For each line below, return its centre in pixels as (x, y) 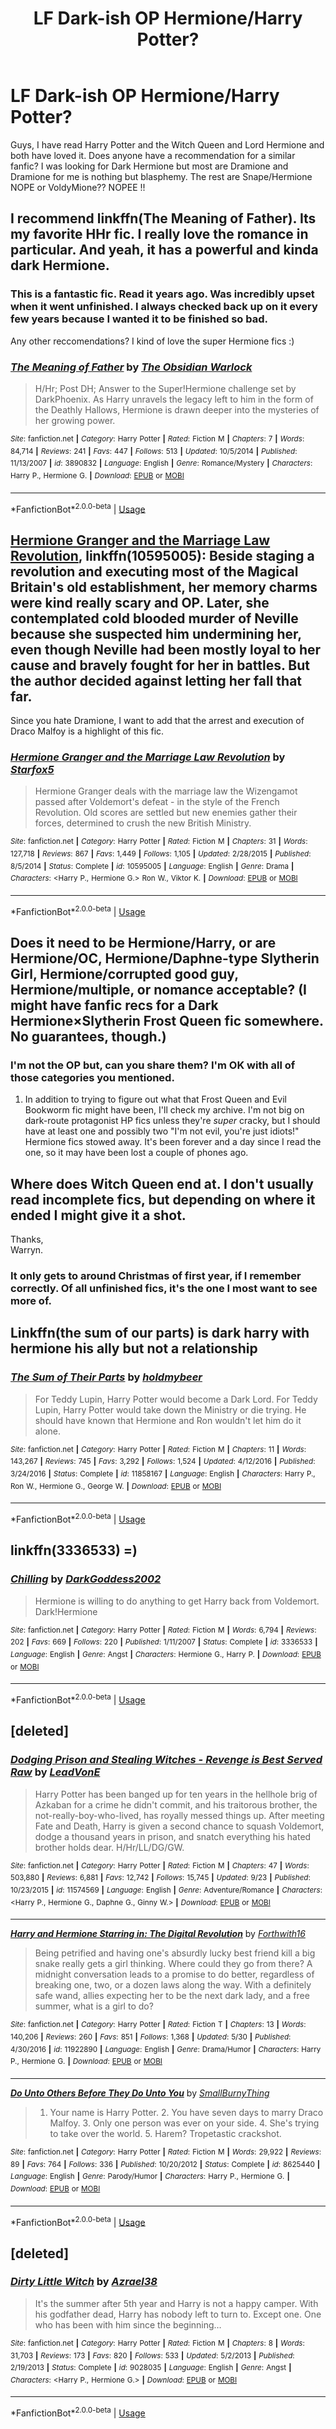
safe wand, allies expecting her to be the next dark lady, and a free (172, 1996)
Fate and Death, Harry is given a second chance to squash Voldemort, (179, 1826)
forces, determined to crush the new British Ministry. (143, 823)
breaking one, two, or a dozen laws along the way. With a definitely (173, 1985)
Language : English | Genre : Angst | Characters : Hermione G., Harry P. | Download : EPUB (166, 1654)
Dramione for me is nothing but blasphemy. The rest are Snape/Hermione (161, 176)
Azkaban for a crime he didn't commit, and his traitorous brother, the (176, 1804)
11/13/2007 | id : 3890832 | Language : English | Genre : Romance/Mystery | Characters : (161, 463)
